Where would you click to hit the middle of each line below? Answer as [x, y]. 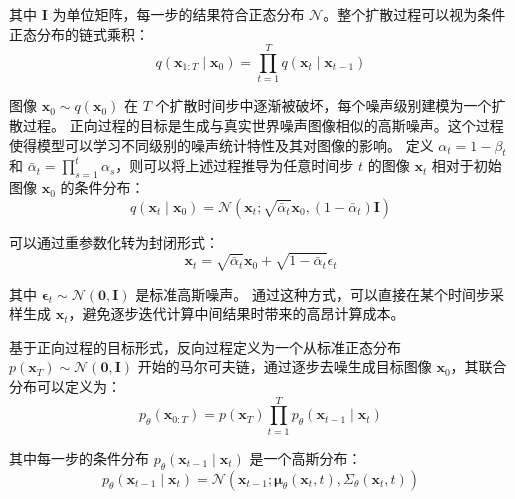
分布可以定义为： [65, 385]
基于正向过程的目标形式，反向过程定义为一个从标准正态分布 [205, 346]
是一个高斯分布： [305, 457]
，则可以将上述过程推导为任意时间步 [234, 165]
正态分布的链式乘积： [79, 33]
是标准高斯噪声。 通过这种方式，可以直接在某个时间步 [312, 293]
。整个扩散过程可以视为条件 [414, 14]
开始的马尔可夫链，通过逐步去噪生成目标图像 [284, 366]
